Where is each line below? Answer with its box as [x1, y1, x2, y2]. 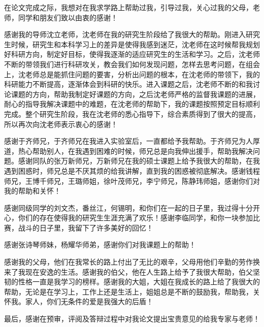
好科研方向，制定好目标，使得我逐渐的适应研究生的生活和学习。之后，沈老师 [4, 49, 260, 59]
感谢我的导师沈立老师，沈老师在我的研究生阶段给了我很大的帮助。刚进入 [4, 29, 246, 40]
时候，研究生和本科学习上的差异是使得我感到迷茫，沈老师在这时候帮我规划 [11, 39, 260, 49]
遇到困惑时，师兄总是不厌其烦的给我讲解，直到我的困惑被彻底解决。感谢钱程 [4, 165, 260, 176]
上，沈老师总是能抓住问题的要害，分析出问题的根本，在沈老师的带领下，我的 [4, 69, 260, 79]
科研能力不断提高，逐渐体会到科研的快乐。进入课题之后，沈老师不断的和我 [4, 79, 253, 89]
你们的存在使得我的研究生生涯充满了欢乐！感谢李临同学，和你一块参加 [18, 212, 253, 223]
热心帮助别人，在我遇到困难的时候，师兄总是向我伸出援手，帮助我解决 [18, 145, 253, 156]
